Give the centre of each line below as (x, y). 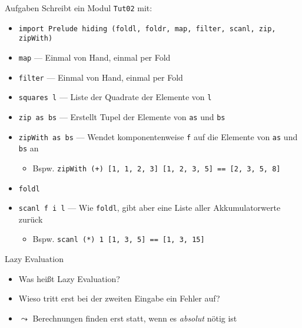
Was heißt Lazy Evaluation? (69, 278)
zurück (31, 219)
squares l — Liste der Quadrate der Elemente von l (115, 97)
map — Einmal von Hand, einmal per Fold (94, 57)
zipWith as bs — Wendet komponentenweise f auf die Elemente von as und (158, 136)
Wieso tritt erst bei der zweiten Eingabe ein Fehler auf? (119, 298)
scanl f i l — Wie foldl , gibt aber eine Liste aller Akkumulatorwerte (150, 208)
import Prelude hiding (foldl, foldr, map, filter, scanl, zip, (147, 29)
